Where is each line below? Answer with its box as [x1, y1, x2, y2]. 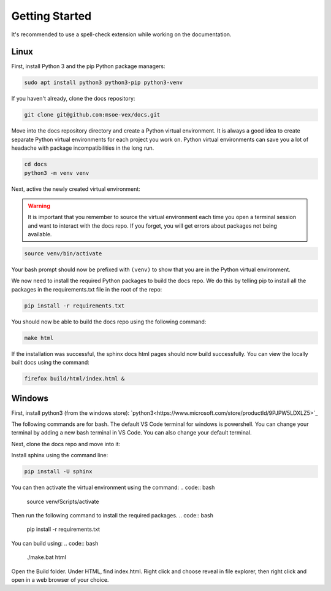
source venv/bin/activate [24, 250, 102, 257]
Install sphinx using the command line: [11, 452, 108, 459]
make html [24, 334, 54, 341]
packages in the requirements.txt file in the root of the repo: [11, 285, 162, 293]
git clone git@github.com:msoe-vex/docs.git [24, 111, 161, 118]
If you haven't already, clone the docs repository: [11, 95, 135, 102]
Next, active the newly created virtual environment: [11, 185, 140, 193]
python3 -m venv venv [24, 169, 89, 176]
